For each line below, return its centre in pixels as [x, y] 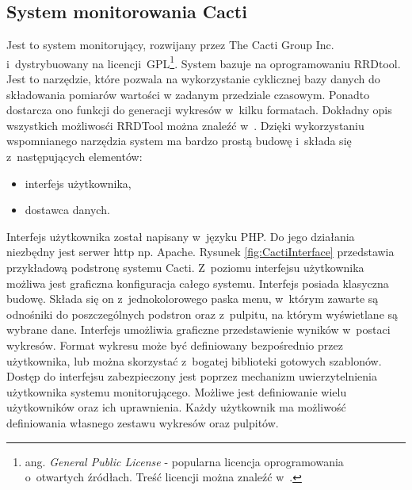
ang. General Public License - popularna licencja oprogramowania [184, 461]
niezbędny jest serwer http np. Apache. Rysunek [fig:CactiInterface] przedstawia [200, 252]
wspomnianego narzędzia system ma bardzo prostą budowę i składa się [179, 141]
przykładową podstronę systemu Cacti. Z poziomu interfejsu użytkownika [185, 267]
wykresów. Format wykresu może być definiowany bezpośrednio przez [175, 345]
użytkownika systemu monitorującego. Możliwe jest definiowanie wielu [177, 391]
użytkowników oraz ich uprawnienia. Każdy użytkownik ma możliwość [176, 407]
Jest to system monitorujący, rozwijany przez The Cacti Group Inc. [170, 45]
